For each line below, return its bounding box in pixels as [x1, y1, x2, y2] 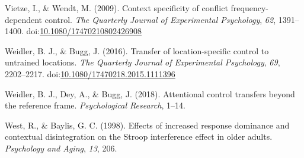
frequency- [231, 2, 269, 14]
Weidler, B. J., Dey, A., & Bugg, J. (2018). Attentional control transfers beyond [5, 87, 295, 100]
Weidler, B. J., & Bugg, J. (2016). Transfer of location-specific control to [5, 44, 269, 57]
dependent [5, 13, 43, 25]
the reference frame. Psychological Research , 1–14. [5, 99, 185, 111]
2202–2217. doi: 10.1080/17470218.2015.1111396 [5, 67, 175, 80]
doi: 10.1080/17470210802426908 [26, 25, 142, 37]
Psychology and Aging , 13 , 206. [5, 141, 117, 154]
